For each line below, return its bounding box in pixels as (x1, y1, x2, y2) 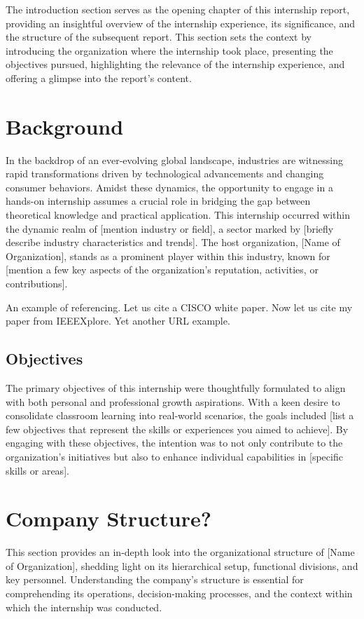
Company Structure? (6, 504, 211, 533)
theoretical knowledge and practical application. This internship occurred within (6, 208, 350, 222)
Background (6, 111, 124, 140)
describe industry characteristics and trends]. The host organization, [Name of (6, 235, 340, 250)
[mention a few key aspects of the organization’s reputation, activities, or (6, 262, 318, 277)
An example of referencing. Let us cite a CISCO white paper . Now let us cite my (6, 299, 353, 314)
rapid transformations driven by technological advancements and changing (6, 166, 324, 181)
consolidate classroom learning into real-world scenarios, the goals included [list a (6, 408, 354, 423)
